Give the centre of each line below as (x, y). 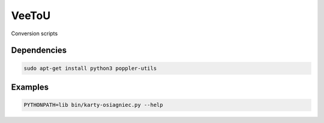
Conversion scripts (34, 33)
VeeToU (31, 16)
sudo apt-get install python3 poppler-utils (90, 68)
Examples (30, 87)
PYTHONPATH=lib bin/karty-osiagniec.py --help (93, 105)
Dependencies (39, 50)
